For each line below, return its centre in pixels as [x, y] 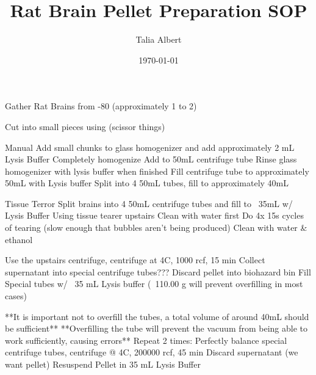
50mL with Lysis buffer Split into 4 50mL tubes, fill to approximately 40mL [147, 183]
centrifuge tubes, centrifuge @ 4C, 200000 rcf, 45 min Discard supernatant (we [152, 352]
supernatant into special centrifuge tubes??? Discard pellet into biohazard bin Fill [158, 271]
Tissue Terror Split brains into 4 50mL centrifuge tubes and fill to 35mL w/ [149, 203]
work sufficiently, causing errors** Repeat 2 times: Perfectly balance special [146, 340]
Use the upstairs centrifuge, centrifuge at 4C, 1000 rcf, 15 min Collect [135, 260]
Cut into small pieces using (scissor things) [85, 126]
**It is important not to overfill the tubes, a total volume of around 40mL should [157, 316]
